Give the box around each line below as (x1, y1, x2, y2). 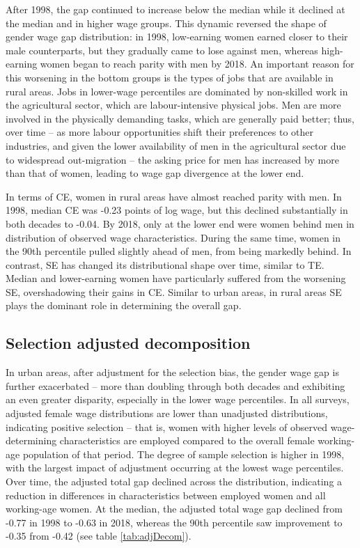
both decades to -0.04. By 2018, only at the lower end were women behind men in (6, 216, 354, 230)
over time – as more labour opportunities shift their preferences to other (6, 125, 314, 139)
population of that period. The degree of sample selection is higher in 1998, (22, 446, 345, 461)
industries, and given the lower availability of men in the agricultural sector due (6, 138, 346, 152)
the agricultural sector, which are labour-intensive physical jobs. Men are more (6, 97, 341, 112)
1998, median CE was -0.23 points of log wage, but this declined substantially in (6, 203, 348, 217)
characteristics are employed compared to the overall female (59, 433, 315, 448)
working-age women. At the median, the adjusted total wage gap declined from (6, 501, 343, 516)
